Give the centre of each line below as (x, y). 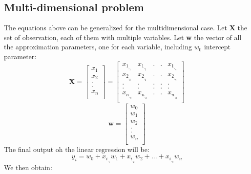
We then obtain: (28, 167)
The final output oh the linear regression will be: (77, 149)
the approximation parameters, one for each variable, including (98, 47)
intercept (217, 47)
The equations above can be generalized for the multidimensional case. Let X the (125, 28)
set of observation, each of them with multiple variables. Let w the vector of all (123, 37)
